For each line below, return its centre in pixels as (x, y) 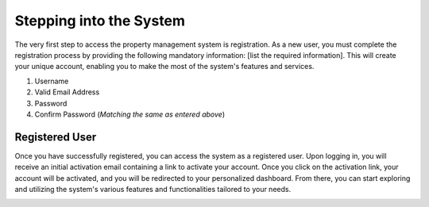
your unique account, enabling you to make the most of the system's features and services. (164, 67)
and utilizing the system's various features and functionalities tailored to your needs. (153, 189)
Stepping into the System (100, 21)
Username (52, 81)
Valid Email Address (67, 92)
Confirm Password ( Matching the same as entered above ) (130, 114)
